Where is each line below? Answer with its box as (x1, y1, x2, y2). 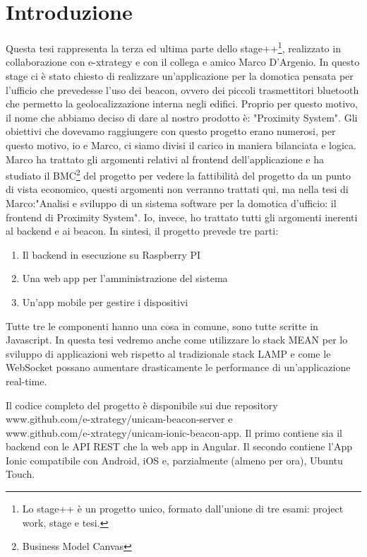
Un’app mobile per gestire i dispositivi (22, 294, 188, 309)
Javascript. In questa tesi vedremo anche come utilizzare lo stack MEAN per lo (6, 332, 348, 347)
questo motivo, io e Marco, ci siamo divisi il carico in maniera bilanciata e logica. (6, 137, 356, 152)
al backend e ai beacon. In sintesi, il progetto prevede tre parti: (6, 223, 279, 238)
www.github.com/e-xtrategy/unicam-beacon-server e (6, 411, 233, 426)
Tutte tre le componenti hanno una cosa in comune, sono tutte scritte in (6, 318, 318, 333)
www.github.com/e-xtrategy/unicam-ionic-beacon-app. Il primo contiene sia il (6, 425, 342, 440)
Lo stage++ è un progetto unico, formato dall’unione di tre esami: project (22, 501, 344, 516)
